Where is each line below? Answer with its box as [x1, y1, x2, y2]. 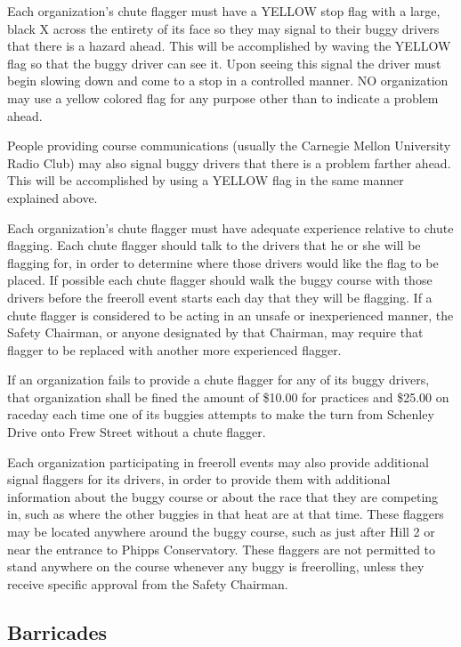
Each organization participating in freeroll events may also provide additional [7, 452, 429, 471]
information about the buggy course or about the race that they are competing [7, 487, 439, 505]
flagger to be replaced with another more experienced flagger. [7, 340, 342, 359]
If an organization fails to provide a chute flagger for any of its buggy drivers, [7, 370, 430, 389]
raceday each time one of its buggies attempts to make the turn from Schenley [7, 405, 434, 424]
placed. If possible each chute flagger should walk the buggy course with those [7, 271, 433, 289]
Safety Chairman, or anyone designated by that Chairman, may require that [7, 323, 424, 342]
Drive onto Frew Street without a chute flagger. [7, 423, 266, 441]
